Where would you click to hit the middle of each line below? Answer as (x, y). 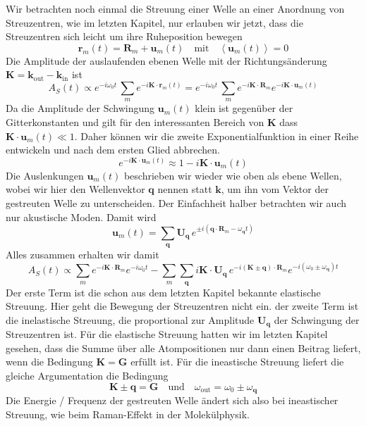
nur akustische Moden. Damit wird (81, 217)
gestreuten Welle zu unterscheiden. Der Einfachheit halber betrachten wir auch (176, 203)
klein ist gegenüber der (244, 108)
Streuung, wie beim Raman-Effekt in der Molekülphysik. (128, 414)
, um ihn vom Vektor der (275, 189)
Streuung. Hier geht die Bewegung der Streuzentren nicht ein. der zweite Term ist (182, 306)
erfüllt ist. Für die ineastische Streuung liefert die (237, 362)
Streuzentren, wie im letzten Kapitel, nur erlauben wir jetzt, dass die (154, 22)
